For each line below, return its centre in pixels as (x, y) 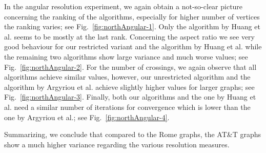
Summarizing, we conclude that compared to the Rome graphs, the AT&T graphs (132, 134)
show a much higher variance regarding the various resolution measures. (117, 144)
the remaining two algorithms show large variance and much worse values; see (126, 56)
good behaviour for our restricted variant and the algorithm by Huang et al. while (133, 46)
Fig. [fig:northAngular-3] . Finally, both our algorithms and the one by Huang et (130, 97)
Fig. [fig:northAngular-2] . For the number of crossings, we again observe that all (130, 66)
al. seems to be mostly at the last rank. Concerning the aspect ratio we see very (129, 36)
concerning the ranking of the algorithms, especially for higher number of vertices (132, 16)
